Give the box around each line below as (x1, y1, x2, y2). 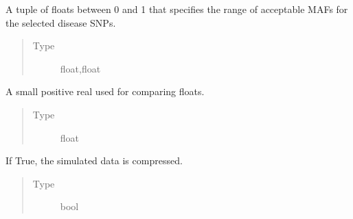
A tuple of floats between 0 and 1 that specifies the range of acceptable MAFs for (5, 2, 348, 16)
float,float (60, 61, 101, 75)
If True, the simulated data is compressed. (5, 153, 183, 168)
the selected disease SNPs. (5, 15, 116, 29)
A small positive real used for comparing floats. (5, 84, 205, 99)
